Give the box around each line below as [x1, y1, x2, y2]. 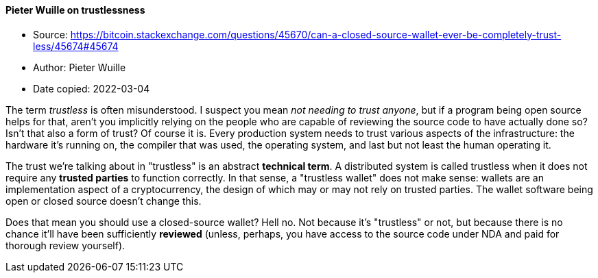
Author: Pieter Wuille [33, 61, 126, 73]
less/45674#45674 [33, 40, 119, 52]
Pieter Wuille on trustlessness [5, 4, 145, 16]
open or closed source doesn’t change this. [5, 194, 202, 207]
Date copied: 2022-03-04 [33, 82, 150, 94]
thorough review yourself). [5, 239, 125, 251]
